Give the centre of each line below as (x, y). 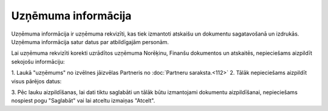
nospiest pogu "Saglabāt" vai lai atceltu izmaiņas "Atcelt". (83, 101)
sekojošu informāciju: (38, 62)
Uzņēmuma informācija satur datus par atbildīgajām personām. (90, 42)
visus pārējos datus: (36, 81)
